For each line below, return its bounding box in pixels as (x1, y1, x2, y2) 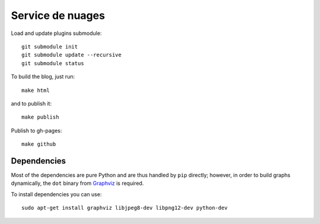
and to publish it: (11, 100, 52, 107)
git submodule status (21, 60, 84, 66)
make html (21, 87, 50, 94)
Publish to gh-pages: (11, 127, 62, 134)
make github (21, 141, 56, 148)
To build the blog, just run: (11, 73, 75, 80)
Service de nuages (11, 9, 105, 22)
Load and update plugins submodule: (11, 30, 102, 37)
